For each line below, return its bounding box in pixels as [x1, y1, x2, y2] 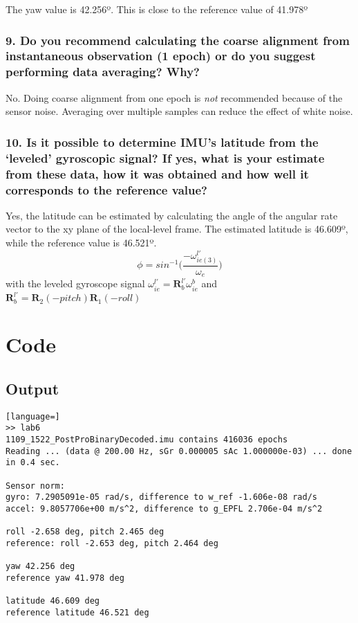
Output [6, 377, 59, 399]
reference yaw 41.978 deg [6, 572, 124, 583]
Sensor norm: [6, 480, 65, 491]
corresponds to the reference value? [6, 181, 207, 198]
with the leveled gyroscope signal [6, 276, 145, 291]
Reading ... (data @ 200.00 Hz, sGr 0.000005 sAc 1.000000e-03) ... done [6, 446, 352, 456]
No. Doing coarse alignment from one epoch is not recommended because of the [6, 90, 343, 105]
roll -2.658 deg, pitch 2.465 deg [6, 527, 164, 537]
